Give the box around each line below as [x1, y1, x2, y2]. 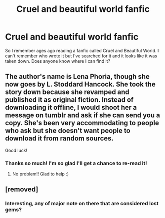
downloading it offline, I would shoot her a [5, 103, 137, 112]
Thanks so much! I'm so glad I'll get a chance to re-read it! [5, 160, 147, 167]
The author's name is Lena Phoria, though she [5, 73, 150, 81]
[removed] [5, 185, 39, 194]
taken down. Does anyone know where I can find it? [5, 58, 110, 64]
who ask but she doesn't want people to [5, 127, 131, 135]
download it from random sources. [5, 134, 114, 143]
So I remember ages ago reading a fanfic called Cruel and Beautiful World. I [5, 47, 159, 53]
